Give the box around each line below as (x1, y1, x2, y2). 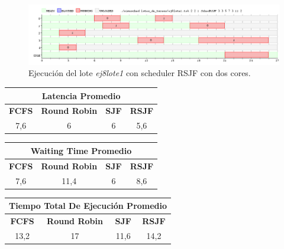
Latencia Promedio (41, 89, 121, 101)
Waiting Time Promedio (30, 144, 132, 156)
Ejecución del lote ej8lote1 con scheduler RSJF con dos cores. (28, 67, 251, 79)
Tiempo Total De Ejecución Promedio (9, 199, 167, 212)
